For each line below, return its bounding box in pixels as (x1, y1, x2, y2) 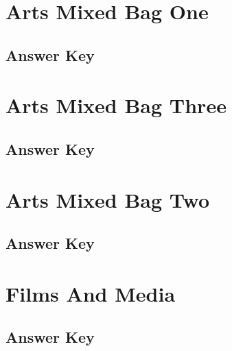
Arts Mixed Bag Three (5, 91, 227, 119)
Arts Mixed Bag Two (5, 185, 209, 213)
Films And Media (5, 279, 176, 307)
